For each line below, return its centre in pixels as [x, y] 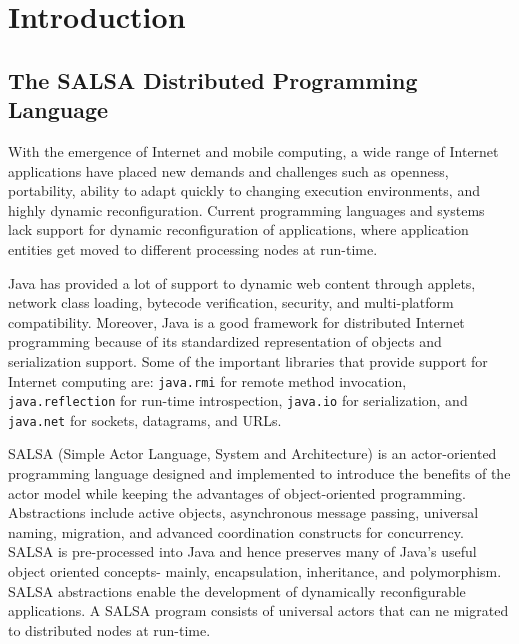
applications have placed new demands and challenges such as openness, [228, 170]
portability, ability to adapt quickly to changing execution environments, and [244, 190]
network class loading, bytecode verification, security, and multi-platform [231, 302]
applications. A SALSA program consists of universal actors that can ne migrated [258, 610]
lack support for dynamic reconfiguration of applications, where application [238, 229]
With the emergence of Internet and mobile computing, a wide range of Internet [253, 150]
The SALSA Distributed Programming [213, 79]
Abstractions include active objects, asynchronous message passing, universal [243, 512]
